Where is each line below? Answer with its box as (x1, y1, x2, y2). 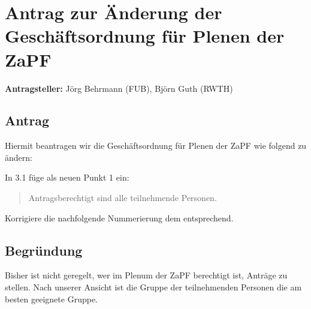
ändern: (5, 151, 32, 163)
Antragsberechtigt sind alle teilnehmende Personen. (28, 191, 217, 204)
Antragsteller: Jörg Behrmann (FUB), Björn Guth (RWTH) (5, 82, 233, 94)
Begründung (5, 241, 83, 259)
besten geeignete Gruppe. (5, 292, 98, 305)
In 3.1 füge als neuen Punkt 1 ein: (5, 171, 129, 184)
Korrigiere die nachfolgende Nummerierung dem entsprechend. (5, 211, 234, 224)
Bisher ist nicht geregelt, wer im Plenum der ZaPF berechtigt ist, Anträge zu (5, 269, 288, 281)
